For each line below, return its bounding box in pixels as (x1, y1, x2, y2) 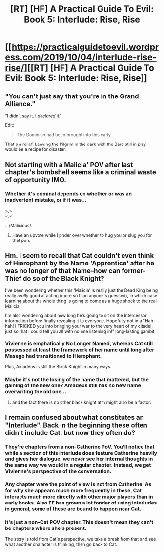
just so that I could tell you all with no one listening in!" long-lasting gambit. (5, 328, 156, 334)
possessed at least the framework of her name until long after (5, 346, 155, 353)
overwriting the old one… (5, 388, 67, 395)
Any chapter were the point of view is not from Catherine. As (5, 481, 152, 488)
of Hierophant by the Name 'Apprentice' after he (5, 259, 155, 267)
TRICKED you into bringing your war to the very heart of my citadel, (17, 323, 153, 329)
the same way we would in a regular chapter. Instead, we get (5, 462, 151, 469)
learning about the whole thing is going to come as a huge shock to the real (5, 298, 157, 304)
